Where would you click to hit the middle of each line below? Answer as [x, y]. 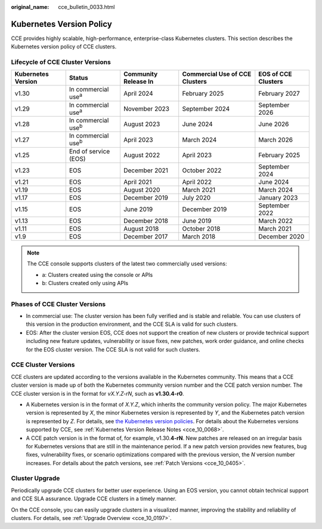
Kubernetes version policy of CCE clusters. [64, 47]
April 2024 [138, 93]
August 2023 [142, 124]
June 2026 [274, 124]
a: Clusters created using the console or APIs [97, 274]
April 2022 [197, 182]
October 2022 [202, 170]
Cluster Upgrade [35, 478]
